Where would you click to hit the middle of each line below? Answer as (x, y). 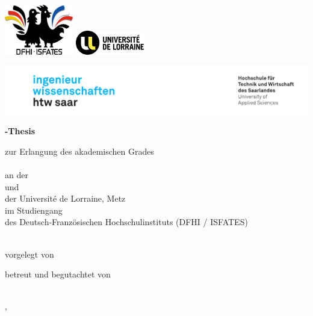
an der (17, 174)
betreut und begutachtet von (58, 274)
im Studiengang (34, 210)
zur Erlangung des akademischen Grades (79, 151)
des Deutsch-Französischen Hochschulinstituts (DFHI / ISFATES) (126, 222)
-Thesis (20, 131)
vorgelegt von (29, 254)
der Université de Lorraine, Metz (65, 198)
